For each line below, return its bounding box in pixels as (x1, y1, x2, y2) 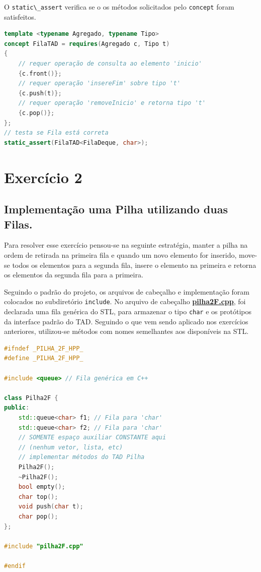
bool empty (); (18, 483, 65, 491)
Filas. (4, 216, 33, 232)
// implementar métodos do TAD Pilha (18, 453, 145, 461)
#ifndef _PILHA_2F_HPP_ (4, 345, 83, 352)
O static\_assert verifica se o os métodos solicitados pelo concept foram (4, 2, 234, 12)
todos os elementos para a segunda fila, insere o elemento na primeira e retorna (12, 259, 256, 270)
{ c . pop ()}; (18, 109, 55, 117)
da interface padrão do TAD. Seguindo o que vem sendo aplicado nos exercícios (4, 316, 248, 326)
